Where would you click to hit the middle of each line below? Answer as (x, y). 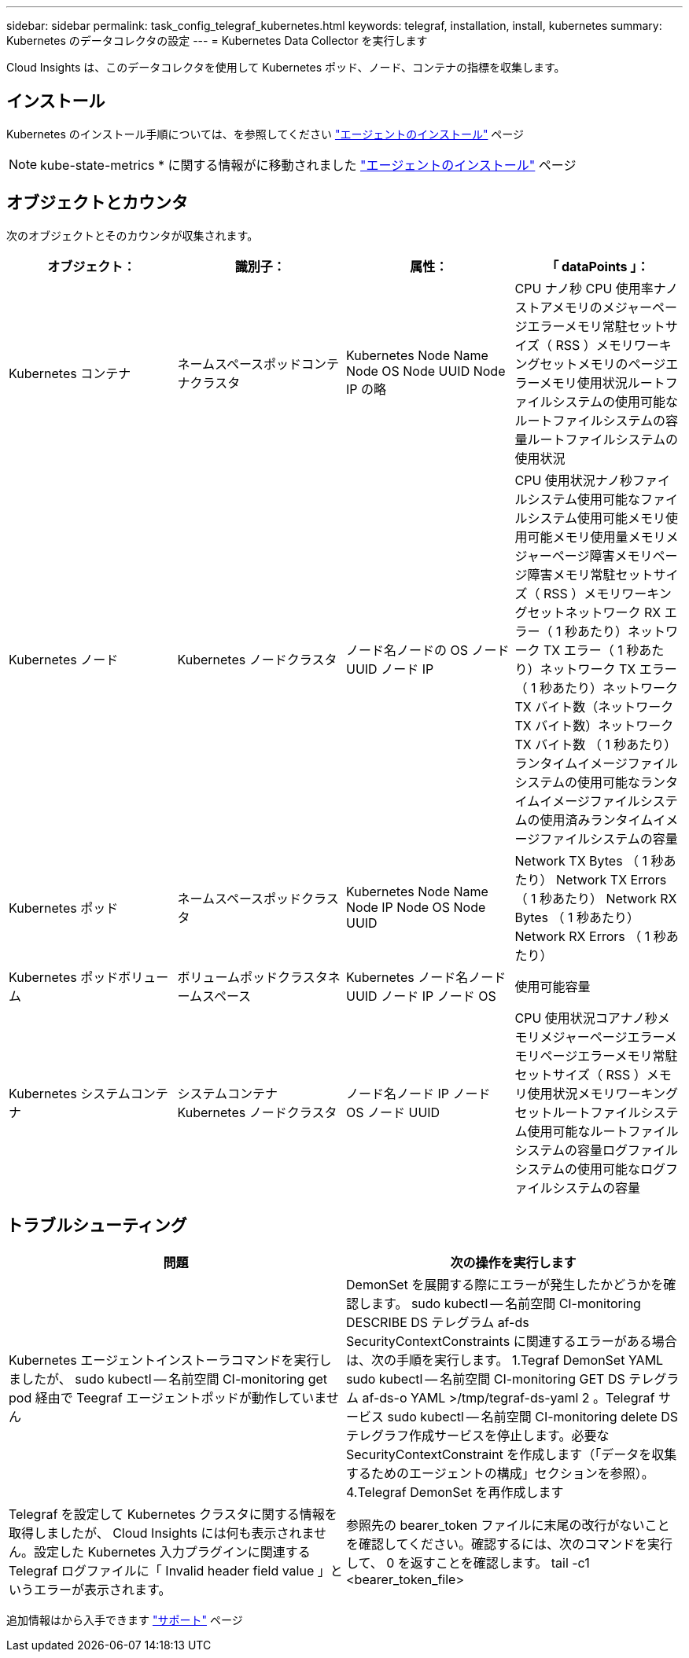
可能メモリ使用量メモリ (597, 537)
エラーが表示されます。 (103, 1589)
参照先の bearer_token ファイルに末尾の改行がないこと (508, 1525)
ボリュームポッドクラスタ (252, 977)
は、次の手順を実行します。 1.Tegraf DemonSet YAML (505, 1360)
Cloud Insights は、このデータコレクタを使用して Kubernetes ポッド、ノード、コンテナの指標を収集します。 (286, 67)
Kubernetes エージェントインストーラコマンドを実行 (164, 1360)
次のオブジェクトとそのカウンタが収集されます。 (133, 235)
